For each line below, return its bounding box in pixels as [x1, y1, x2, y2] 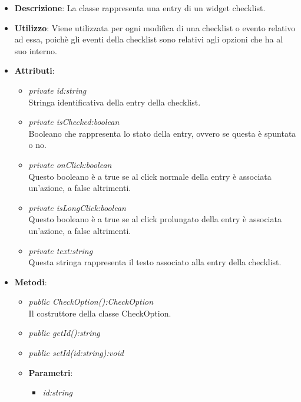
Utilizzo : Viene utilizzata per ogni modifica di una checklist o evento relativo [14, 21, 296, 34]
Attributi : [14, 64, 55, 77]
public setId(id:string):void [28, 347, 124, 359]
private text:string [28, 244, 93, 256]
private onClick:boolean [28, 158, 112, 170]
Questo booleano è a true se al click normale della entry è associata [28, 170, 272, 182]
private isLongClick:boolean [28, 201, 126, 213]
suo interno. [14, 44, 57, 57]
